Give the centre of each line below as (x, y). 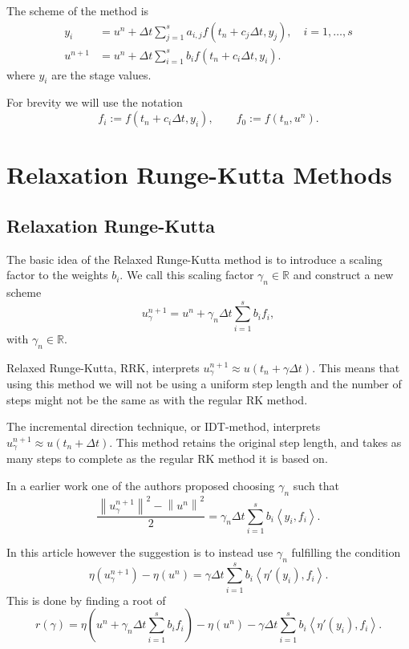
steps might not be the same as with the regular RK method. (157, 399)
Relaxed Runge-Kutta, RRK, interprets (103, 367)
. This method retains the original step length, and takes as (255, 442)
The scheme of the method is (78, 10)
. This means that (356, 367)
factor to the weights (57, 275)
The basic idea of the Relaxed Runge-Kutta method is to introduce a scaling (194, 259)
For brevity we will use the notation (95, 102)
